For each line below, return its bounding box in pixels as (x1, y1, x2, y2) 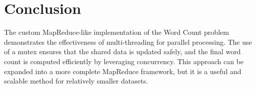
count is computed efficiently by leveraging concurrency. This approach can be (4, 56, 244, 66)
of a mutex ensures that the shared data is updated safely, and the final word (4, 46, 241, 57)
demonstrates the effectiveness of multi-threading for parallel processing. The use (4, 36, 252, 47)
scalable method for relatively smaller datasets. (4, 76, 148, 86)
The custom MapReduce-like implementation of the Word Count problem (4, 27, 229, 37)
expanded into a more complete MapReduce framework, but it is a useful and (4, 66, 241, 76)
